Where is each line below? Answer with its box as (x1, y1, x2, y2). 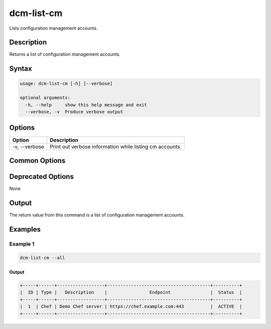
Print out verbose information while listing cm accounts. (50, 143, 182, 150)
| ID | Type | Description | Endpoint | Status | (20, 289, 242, 295)
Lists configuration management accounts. (9, 25, 98, 31)
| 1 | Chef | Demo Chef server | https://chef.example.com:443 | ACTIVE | (20, 304, 242, 309)
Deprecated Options (9, 172, 74, 181)
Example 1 (9, 240, 35, 247)
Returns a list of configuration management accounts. (9, 51, 120, 57)
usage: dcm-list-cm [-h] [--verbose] (20, 81, 113, 86)
